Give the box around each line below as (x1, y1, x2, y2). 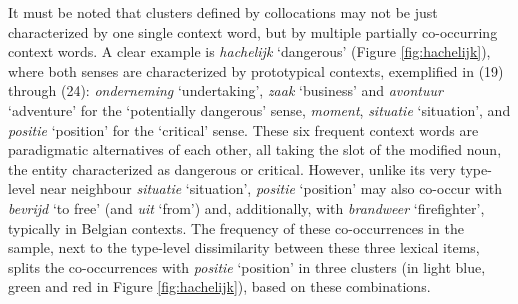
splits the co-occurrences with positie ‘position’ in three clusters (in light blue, (8, 256, 486, 277)
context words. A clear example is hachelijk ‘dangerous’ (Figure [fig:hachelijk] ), (8, 41, 491, 62)
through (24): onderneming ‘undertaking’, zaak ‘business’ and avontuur (8, 80, 443, 101)
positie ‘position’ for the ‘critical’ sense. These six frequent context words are (8, 119, 479, 140)
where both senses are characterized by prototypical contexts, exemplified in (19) (8, 60, 504, 81)
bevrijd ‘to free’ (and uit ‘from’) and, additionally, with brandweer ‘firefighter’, (8, 197, 485, 218)
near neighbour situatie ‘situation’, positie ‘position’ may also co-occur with (39, 178, 503, 199)
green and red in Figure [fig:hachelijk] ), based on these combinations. (8, 276, 431, 297)
